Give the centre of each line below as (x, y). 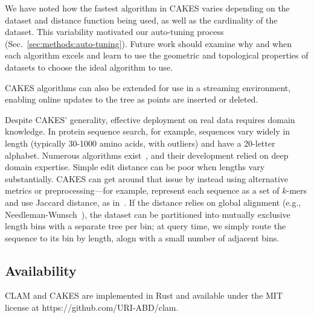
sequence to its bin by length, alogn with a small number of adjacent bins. (142, 237)
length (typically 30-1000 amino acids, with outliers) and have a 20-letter (140, 143)
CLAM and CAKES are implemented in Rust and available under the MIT (144, 295)
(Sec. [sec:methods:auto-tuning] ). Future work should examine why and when (149, 43)
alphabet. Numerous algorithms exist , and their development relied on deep (147, 155)
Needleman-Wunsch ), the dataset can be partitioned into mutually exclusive (148, 214)
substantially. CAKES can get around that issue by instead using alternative (146, 178)
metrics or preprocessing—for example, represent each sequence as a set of (142, 190)
